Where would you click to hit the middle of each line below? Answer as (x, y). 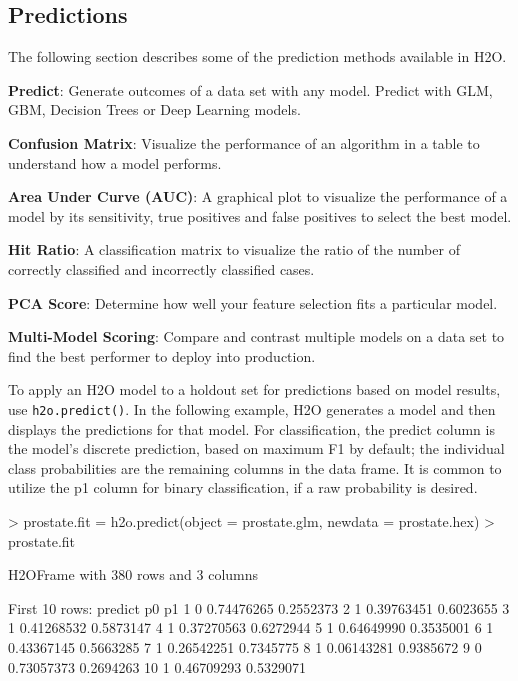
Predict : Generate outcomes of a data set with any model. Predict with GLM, (250, 89)
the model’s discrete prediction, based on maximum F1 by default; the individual (256, 448)
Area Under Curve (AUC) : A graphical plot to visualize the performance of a (258, 196)
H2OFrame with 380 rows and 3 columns (133, 574)
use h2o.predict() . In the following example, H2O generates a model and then (252, 408)
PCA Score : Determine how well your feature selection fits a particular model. (253, 302)
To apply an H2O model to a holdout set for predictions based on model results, (254, 389)
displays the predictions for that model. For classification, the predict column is (251, 428)
